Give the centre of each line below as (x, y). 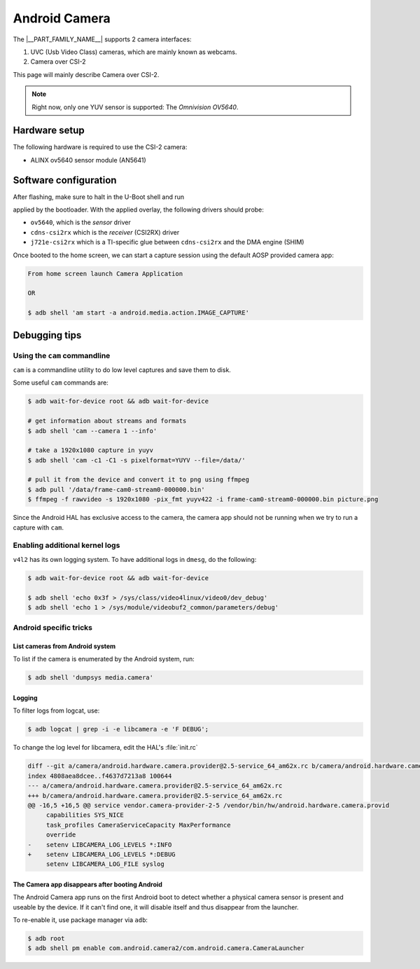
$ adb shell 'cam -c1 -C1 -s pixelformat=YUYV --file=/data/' (136, 460)
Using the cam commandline (62, 355)
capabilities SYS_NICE (85, 815)
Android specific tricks (52, 628)
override (61, 835)
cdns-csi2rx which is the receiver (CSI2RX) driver (105, 232)
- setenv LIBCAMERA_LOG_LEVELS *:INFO (100, 845)
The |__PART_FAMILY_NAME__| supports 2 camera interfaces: (102, 39)
